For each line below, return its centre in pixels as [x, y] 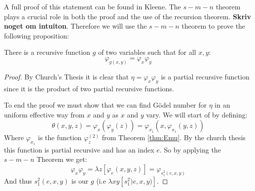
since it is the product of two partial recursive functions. [89, 88]
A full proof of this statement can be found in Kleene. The [92, 6]
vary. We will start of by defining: [197, 114]
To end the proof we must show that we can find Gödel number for [106, 105]
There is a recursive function [47, 52]
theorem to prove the [214, 26]
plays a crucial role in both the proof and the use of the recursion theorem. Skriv [128, 16]
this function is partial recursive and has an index [79, 149]
